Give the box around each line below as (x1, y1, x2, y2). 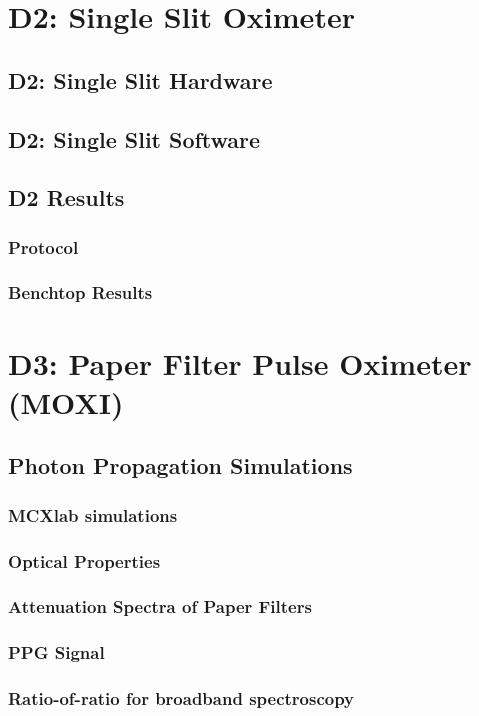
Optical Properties (8, 548, 161, 573)
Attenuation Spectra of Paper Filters (8, 594, 312, 619)
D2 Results (8, 182, 125, 213)
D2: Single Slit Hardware (8, 64, 273, 95)
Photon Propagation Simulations (8, 450, 353, 481)
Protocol (8, 234, 79, 259)
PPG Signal (8, 640, 105, 665)
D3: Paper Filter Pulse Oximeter (8, 342, 472, 383)
